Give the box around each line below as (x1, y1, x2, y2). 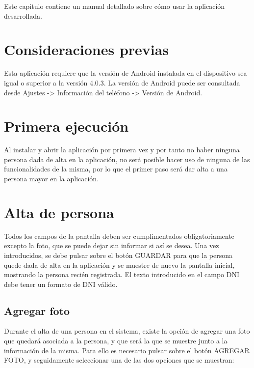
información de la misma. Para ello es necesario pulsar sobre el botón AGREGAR (4, 345, 250, 355)
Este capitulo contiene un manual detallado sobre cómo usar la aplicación (4, 1, 225, 11)
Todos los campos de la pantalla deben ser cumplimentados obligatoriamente (4, 230, 234, 241)
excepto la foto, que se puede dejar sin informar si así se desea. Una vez (4, 240, 219, 251)
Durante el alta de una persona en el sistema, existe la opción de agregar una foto (4, 326, 250, 336)
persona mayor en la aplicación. (4, 173, 99, 183)
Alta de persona (4, 202, 114, 222)
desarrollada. (4, 10, 42, 21)
